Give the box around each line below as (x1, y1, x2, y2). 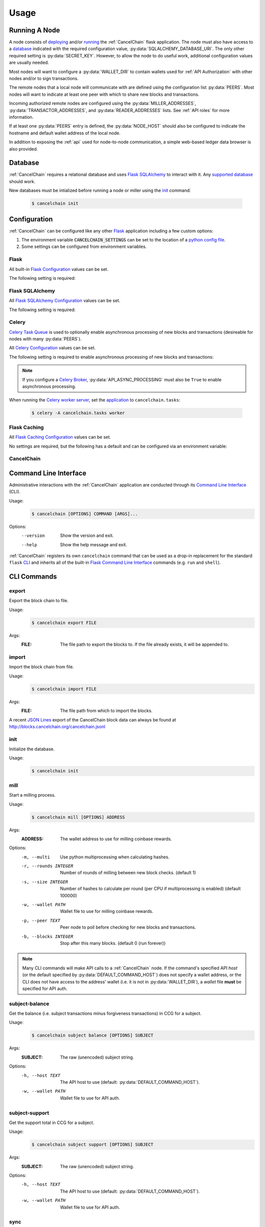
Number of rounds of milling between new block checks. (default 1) (60, 870, 196, 876)
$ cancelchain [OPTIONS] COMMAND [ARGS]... (31, 511, 138, 516)
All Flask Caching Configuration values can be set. (9, 434, 111, 440)
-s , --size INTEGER (21, 879, 68, 884)
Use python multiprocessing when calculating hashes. (60, 854, 170, 860)
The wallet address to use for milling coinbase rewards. (60, 836, 172, 842)
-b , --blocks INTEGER (21, 934, 74, 939)
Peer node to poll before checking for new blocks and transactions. (60, 924, 196, 930)
